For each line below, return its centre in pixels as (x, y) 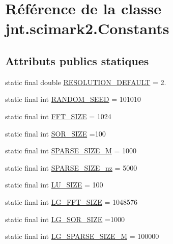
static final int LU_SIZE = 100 (54, 185)
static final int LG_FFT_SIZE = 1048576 (71, 201)
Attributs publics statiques (77, 60)
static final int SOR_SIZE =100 (55, 133)
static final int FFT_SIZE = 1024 (58, 116)
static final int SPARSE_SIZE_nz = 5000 (71, 167)
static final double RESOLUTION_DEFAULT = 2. (86, 82)
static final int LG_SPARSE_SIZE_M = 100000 (82, 236)
